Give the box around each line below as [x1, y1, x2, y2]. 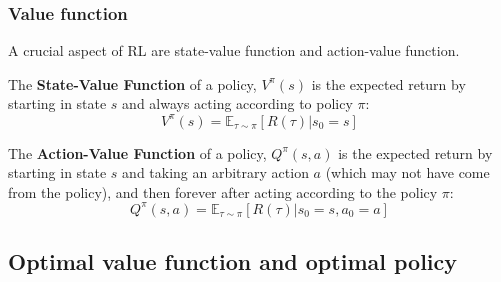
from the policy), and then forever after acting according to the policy [8, 181, 438, 202]
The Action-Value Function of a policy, [8, 142, 267, 163]
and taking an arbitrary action [122, 162, 309, 183]
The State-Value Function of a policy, [8, 73, 257, 94]
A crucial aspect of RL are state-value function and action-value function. [8, 40, 460, 61]
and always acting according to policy [122, 93, 353, 114]
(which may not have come [325, 162, 490, 183]
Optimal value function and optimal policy [8, 246, 458, 277]
